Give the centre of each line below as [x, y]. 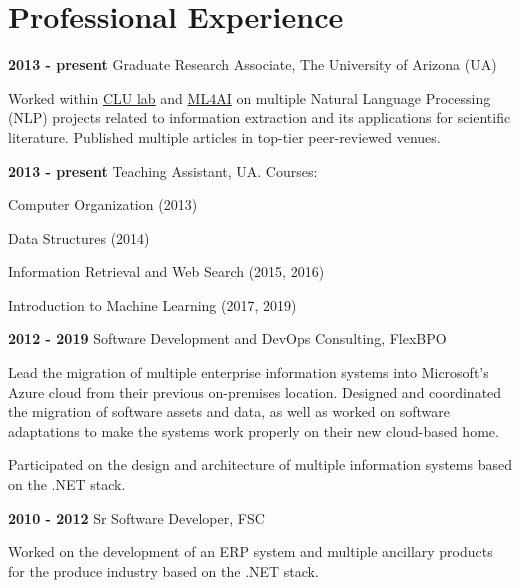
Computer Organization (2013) [103, 204]
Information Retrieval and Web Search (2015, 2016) [166, 271]
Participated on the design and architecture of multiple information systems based [260, 464]
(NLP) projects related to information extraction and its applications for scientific [259, 117]
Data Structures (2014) [79, 237]
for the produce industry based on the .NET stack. [163, 570]
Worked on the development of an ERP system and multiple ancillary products [250, 551]
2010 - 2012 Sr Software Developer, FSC [136, 517]
